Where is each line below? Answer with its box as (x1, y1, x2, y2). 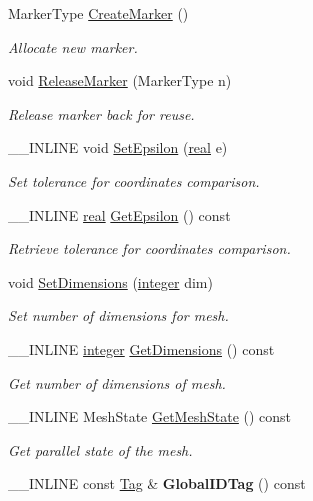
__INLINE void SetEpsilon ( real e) (8, 137, 228, 158)
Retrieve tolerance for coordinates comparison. (8, 238, 291, 259)
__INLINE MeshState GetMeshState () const (8, 406, 292, 427)
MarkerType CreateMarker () (8, 3, 189, 23)
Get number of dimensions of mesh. (8, 372, 226, 393)
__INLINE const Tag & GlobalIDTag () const (8, 473, 306, 494)
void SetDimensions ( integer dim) (8, 271, 213, 292)
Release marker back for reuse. (8, 103, 195, 124)
